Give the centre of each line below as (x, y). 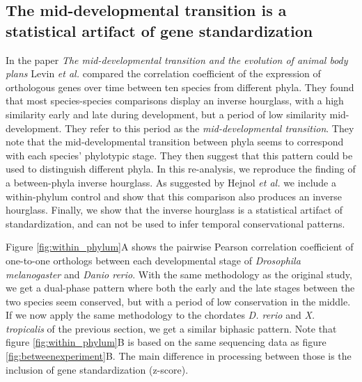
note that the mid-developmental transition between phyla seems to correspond (175, 142)
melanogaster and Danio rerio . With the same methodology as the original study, (179, 274)
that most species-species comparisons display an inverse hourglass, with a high (175, 101)
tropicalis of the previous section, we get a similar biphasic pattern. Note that (171, 328)
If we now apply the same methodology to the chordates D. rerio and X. (160, 315)
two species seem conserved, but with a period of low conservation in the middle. (178, 301)
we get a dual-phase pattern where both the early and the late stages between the (180, 288)
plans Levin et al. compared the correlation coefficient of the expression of (163, 73)
